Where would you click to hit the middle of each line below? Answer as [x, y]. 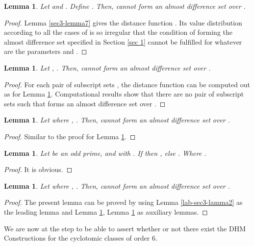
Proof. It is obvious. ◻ [38, 169]
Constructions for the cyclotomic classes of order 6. [81, 238]
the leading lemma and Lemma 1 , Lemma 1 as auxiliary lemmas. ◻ [106, 211]
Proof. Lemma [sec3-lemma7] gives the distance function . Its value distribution [123, 22]
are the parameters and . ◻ [46, 51]
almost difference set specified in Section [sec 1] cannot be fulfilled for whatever [123, 41]
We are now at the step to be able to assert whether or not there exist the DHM [125, 228]
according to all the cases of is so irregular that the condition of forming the [118, 32]
